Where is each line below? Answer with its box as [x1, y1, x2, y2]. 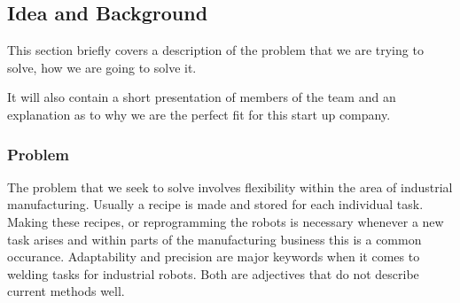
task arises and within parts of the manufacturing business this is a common [7, 229, 422, 248]
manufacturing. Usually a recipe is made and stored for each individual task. [7, 195, 424, 214]
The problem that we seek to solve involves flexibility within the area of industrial [7, 177, 453, 196]
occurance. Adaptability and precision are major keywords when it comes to [7, 247, 420, 266]
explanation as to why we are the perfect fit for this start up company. [7, 105, 391, 123]
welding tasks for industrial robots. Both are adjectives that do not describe [7, 264, 419, 283]
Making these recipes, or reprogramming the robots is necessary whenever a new [7, 212, 444, 230]
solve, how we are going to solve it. [7, 58, 197, 76]
